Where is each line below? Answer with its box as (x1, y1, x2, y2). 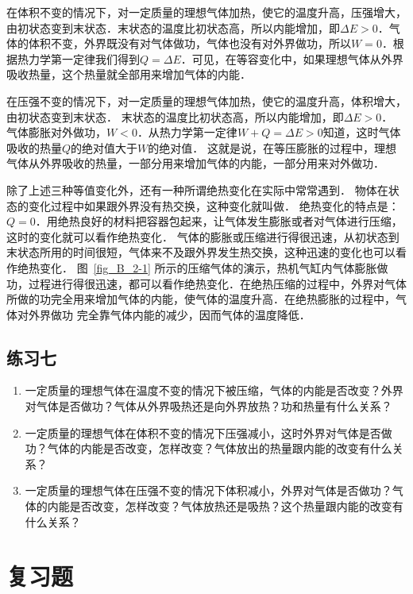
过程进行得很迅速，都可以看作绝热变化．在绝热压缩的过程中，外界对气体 (28, 275, 407, 291)
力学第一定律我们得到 (28, 50, 140, 67)
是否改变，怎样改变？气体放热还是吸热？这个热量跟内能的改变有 (69, 498, 403, 515)
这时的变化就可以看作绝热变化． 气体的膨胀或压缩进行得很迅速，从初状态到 (6, 228, 399, 245)
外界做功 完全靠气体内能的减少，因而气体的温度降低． (28, 306, 311, 322)
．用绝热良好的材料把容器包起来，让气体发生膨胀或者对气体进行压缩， (35, 213, 403, 229)
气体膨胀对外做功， (6, 124, 106, 141)
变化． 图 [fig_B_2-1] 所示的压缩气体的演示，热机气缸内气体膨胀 (39, 259, 377, 276)
